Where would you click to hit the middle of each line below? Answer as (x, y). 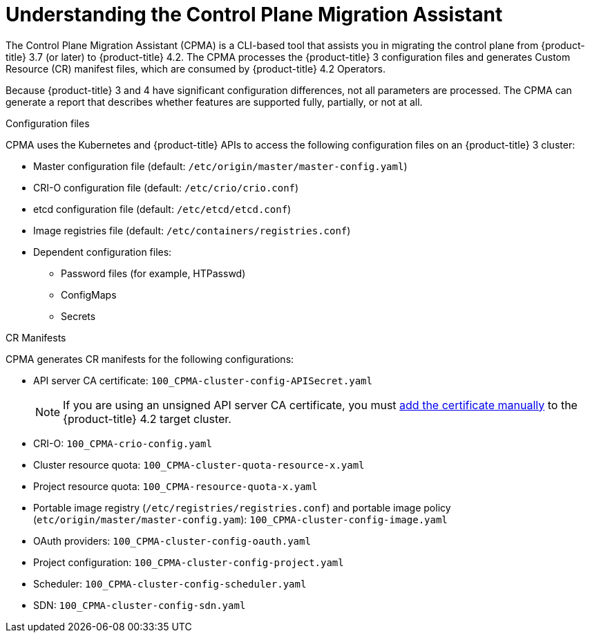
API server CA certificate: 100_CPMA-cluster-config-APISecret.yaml (203, 380)
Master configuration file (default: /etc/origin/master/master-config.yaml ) (220, 166)
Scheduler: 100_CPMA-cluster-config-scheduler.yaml (170, 583)
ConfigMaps (89, 294)
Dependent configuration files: (103, 252)
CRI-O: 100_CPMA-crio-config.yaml (123, 443)
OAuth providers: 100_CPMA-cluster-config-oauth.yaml (172, 541)
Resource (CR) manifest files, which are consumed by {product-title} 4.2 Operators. (196, 68)
